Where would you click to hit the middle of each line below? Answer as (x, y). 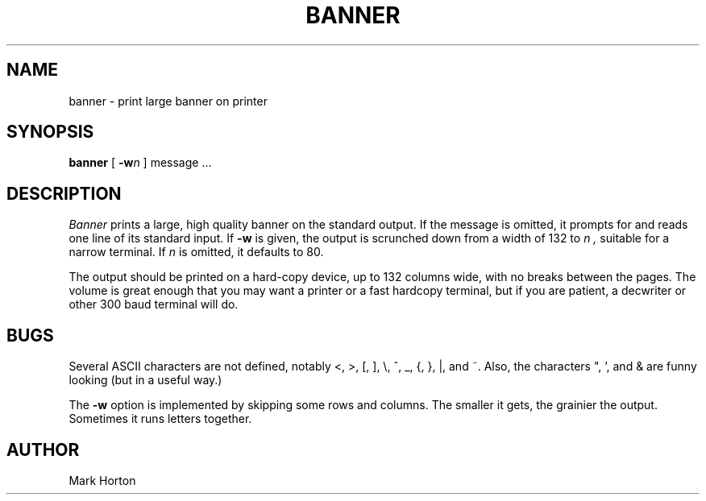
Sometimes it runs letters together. (160, 419)
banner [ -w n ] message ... (140, 163)
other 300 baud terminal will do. (154, 304)
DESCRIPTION (64, 193)
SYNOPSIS (50, 132)
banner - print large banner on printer (168, 101)
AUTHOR (43, 449)
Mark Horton (102, 480)
